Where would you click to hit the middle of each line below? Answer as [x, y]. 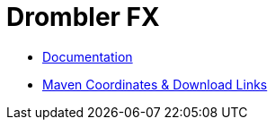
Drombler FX [83, 17]
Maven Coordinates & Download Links [155, 84]
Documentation [88, 56]
